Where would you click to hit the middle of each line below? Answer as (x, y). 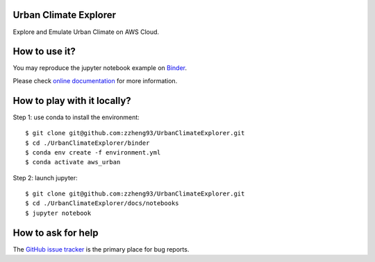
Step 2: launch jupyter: (45, 177)
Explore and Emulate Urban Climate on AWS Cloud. (86, 32)
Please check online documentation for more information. (95, 80)
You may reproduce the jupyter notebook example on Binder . (100, 68)
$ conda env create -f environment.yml (93, 152)
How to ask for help (56, 233)
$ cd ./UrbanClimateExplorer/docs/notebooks (102, 203)
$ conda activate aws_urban (73, 162)
